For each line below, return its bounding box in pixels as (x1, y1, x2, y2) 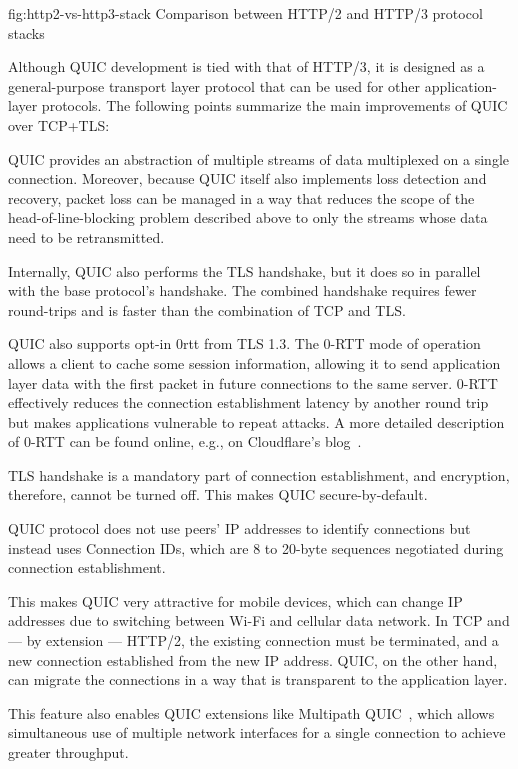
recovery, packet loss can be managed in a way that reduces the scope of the (8, 187, 475, 208)
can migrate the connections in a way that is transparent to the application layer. (8, 669, 508, 690)
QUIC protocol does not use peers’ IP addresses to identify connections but (8, 518, 471, 539)
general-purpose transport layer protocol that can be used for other (8, 75, 421, 96)
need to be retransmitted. (8, 226, 165, 247)
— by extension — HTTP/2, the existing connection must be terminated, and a (8, 630, 499, 651)
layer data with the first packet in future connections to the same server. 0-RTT (8, 372, 498, 393)
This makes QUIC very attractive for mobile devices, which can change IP (8, 590, 463, 611)
